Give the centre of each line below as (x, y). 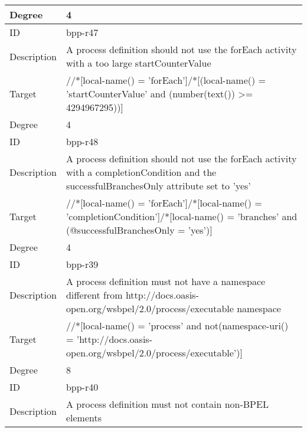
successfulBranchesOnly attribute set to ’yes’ (158, 186)
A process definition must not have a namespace (166, 281)
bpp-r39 (82, 264)
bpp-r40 (82, 387)
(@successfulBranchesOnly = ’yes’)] (139, 230)
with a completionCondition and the (141, 172)
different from (94, 295)
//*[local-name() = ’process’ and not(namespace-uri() (177, 325)
